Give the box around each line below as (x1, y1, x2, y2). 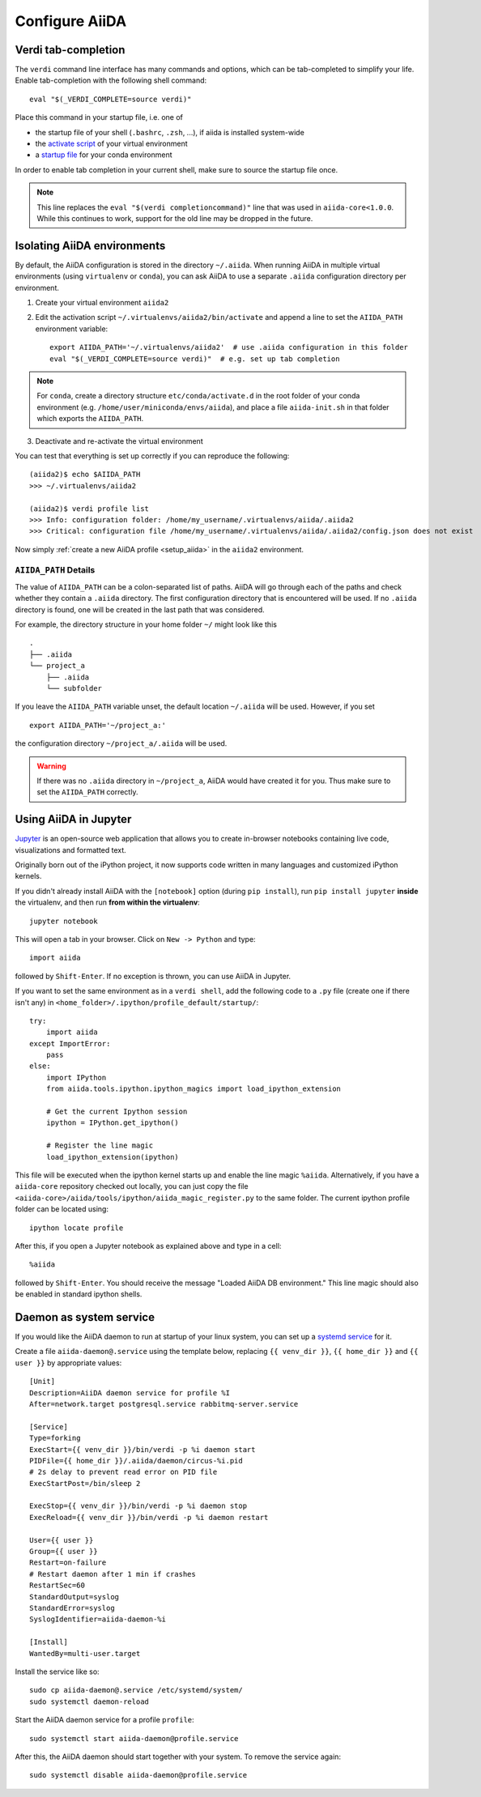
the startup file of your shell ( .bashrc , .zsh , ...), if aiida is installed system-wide (35, 127, 305, 137)
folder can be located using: (15, 1204, 109, 1214)
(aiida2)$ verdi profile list (29, 504, 150, 513)
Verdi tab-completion (15, 43, 126, 57)
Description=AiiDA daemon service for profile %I (29, 1388, 231, 1397)
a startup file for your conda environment (35, 150, 172, 160)
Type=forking (29, 1433, 81, 1443)
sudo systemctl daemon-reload (29, 1697, 150, 1706)
